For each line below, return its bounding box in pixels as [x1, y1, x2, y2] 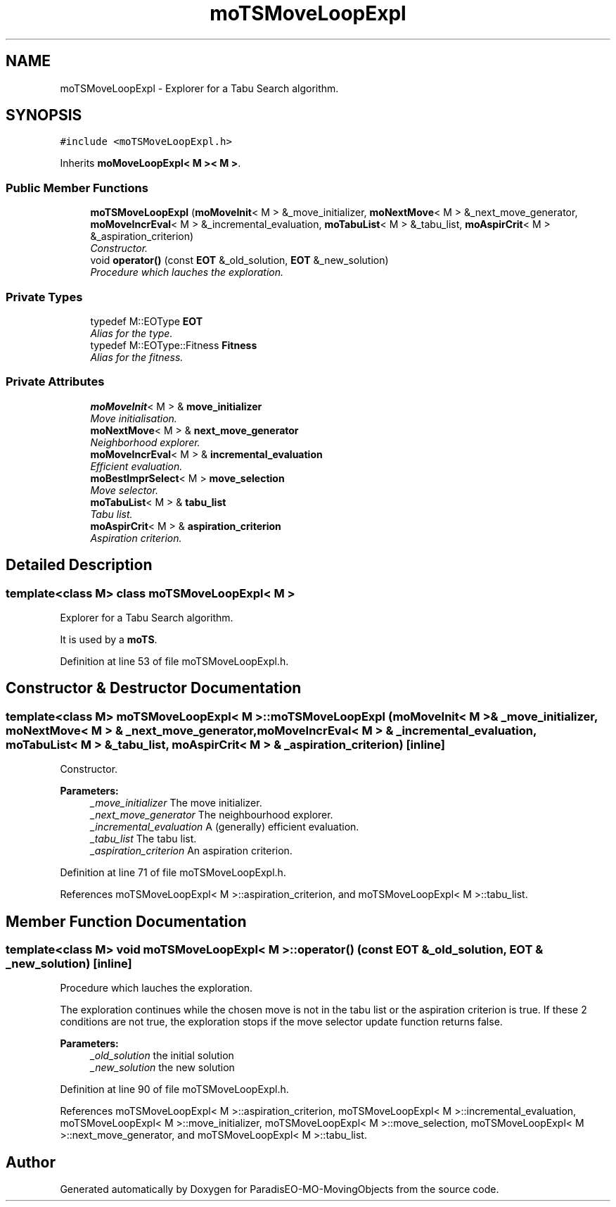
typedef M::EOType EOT [90, 315, 203, 327]
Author [6, 1153, 56, 1171]
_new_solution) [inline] [6, 956, 132, 971]
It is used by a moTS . [60, 633, 158, 645]
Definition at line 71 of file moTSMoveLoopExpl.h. [60, 866, 286, 879]
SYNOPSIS [6, 106, 82, 125]
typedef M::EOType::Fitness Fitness [90, 339, 257, 351]
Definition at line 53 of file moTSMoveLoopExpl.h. [60, 655, 289, 667]
